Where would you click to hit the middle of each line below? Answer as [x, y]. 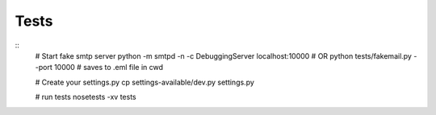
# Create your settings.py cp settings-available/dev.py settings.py [145, 82]
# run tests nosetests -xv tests [86, 97]
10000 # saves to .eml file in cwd [109, 68]
